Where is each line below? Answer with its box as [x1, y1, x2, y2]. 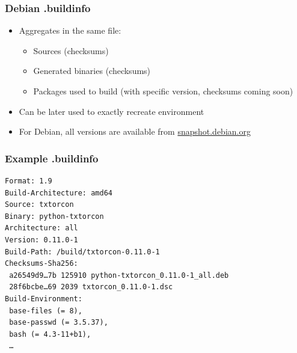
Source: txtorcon [5, 200, 74, 209]
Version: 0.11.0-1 [5, 235, 78, 244]
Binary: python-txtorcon [5, 212, 104, 221]
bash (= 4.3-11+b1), [9, 330, 91, 339]
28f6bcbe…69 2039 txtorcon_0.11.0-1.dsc [9, 283, 173, 292]
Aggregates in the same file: [19, 24, 121, 37]
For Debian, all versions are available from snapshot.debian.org [19, 125, 251, 138]
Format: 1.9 [5, 177, 52, 185]
